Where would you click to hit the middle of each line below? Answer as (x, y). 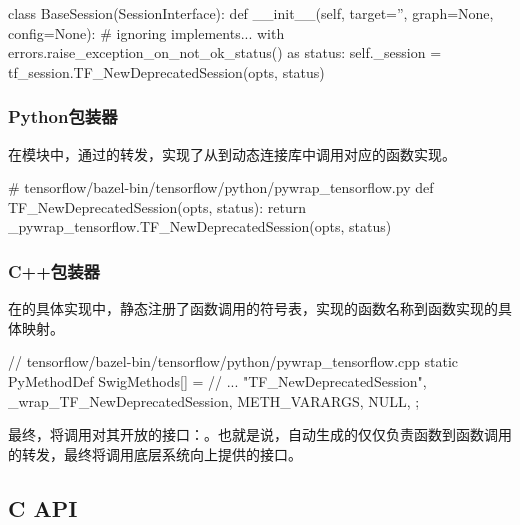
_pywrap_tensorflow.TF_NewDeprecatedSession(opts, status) (200, 226)
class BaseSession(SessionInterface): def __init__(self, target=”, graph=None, (251, 13)
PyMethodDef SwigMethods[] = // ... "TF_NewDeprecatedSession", (217, 380)
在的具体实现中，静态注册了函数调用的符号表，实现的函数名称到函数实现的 (253, 308)
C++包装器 (54, 270)
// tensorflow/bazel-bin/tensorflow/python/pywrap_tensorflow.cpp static (233, 361)
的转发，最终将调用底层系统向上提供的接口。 (155, 453)
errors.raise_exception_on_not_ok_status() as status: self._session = (225, 52)
